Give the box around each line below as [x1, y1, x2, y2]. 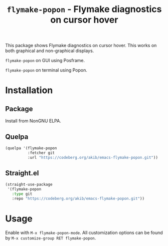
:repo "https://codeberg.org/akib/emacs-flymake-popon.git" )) [12, 196, 144, 201]
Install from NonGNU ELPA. [5, 118, 61, 124]
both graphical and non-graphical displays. [5, 48, 94, 54]
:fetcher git [27, 150, 55, 155]
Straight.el [5, 169, 39, 177]
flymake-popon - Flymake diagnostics [7, 4, 162, 15]
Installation [5, 85, 53, 96]
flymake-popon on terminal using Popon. [5, 67, 88, 73]
